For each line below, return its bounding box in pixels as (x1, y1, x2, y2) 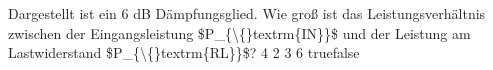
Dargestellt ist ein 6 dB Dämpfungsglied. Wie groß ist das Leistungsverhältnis (8, 3, 486, 23)
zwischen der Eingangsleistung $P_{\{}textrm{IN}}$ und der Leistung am (8, 22, 471, 43)
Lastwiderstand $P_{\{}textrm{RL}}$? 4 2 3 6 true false (8, 42, 360, 63)
